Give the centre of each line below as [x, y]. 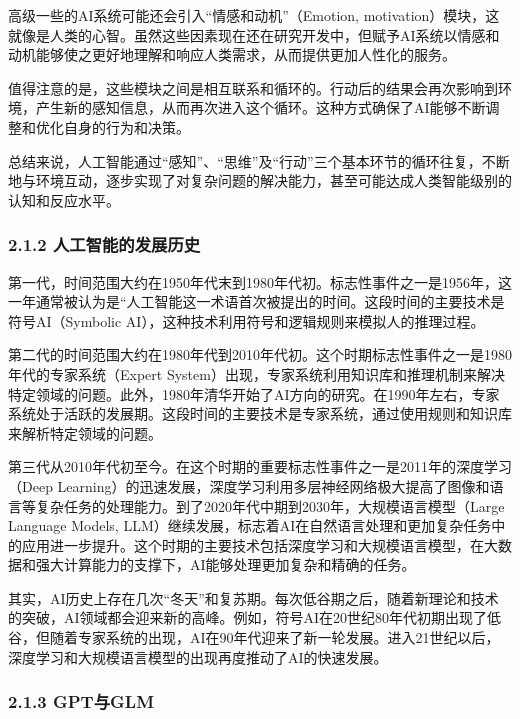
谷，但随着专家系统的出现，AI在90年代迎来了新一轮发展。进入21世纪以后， [254, 637]
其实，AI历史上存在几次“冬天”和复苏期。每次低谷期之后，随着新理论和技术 [253, 597]
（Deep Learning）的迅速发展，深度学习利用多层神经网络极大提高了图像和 [249, 485]
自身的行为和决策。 [126, 126]
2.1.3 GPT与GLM [81, 701]
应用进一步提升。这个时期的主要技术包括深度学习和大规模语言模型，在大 [259, 544]
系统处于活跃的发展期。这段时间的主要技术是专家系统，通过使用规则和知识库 [260, 413]
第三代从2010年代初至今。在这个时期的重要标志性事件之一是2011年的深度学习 [260, 466]
